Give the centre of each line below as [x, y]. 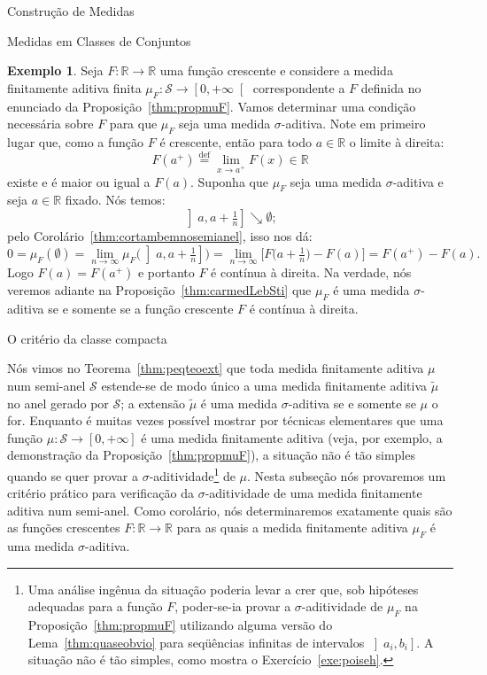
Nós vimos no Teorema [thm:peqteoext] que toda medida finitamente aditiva [216, 368]
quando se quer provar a [73, 475]
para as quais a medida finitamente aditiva [292, 528]
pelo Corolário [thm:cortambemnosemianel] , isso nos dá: [160, 236]
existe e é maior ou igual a [79, 181]
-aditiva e [418, 181]
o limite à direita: [397, 141]
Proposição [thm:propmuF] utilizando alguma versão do [180, 625]
